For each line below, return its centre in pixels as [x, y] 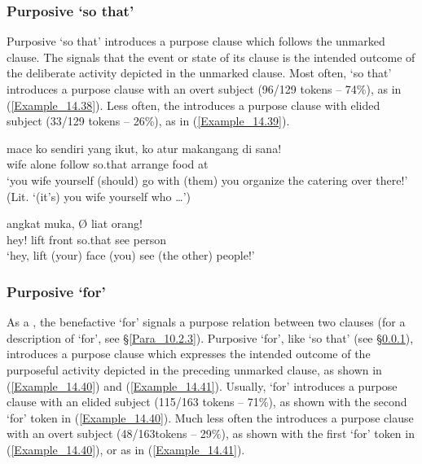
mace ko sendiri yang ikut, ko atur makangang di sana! [144, 148]
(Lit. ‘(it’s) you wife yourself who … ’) [99, 196]
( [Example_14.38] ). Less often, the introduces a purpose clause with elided [193, 105]
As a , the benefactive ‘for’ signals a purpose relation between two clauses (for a [206, 322]
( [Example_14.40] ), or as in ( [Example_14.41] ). [126, 449]
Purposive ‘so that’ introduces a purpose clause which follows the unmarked [196, 41]
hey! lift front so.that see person [86, 239]
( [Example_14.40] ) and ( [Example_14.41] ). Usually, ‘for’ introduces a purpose [202, 385]
